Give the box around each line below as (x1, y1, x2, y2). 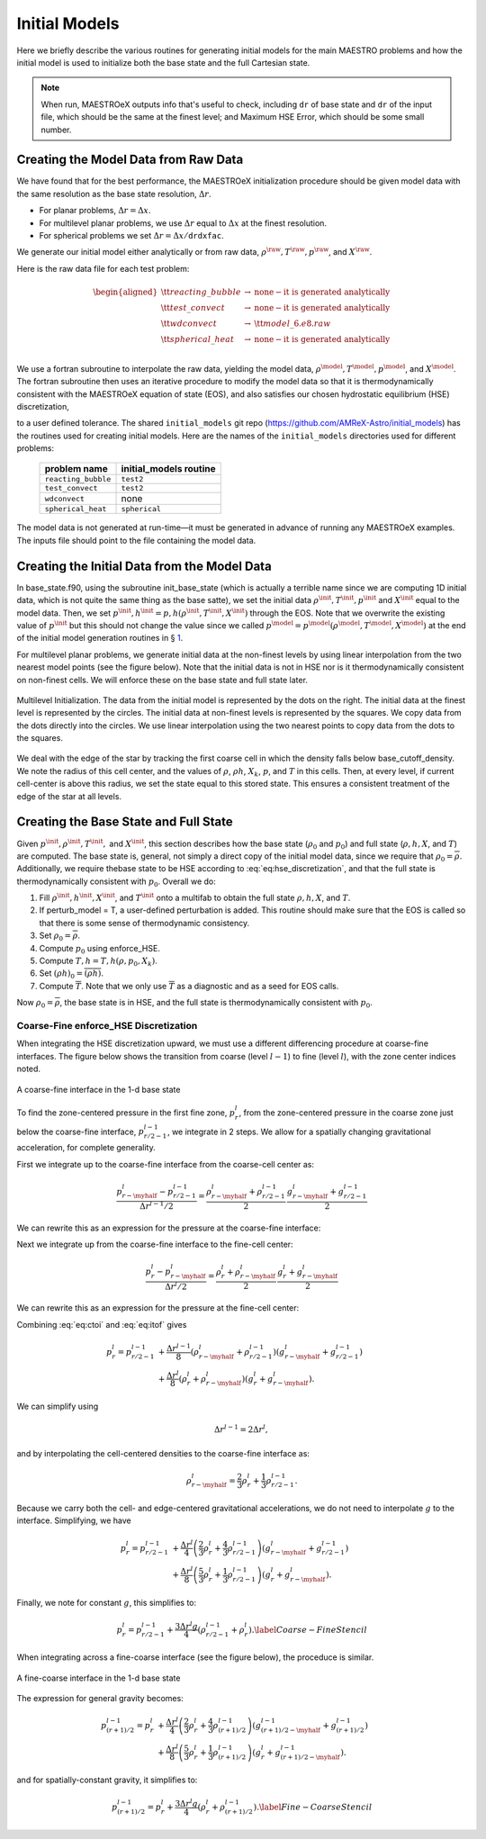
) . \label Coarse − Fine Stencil (247, 1625, 368, 1635)
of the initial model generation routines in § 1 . (16, 633, 184, 644)
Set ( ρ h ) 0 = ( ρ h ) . (39, 968, 103, 981)
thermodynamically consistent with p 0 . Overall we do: (16, 876, 216, 888)
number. (40, 124, 72, 135)
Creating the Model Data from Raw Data (16, 152, 244, 167)
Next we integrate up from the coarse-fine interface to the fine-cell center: (16, 1239, 293, 1250)
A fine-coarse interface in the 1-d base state (16, 1672, 181, 1683)
